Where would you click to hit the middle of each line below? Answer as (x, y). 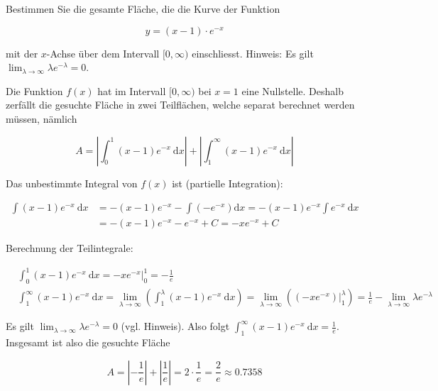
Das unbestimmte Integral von (72, 183)
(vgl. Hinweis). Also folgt (175, 326)
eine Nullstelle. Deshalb (292, 90)
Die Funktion (34, 90)
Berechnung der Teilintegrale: (70, 248)
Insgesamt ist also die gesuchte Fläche (88, 342)
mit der (22, 53)
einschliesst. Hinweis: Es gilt (253, 53)
